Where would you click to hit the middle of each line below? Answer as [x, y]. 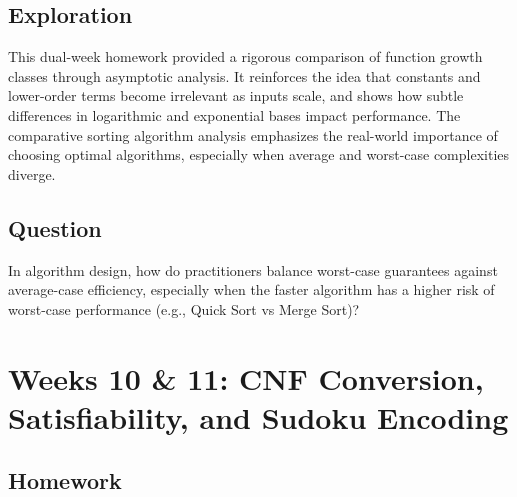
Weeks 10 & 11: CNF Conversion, [246, 377]
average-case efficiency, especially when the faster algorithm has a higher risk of [251, 289]
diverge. [32, 173]
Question [55, 227]
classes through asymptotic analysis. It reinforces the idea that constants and [244, 75]
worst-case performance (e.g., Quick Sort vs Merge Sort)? [184, 308]
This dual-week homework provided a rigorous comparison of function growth [245, 56]
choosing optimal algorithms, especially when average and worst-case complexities [259, 154]
